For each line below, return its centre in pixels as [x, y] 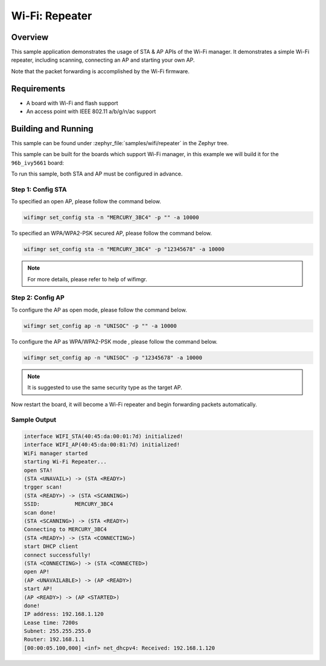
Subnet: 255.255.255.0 [57, 631]
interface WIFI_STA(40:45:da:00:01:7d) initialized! [104, 436]
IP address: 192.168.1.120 [64, 614]
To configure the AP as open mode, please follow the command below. [99, 310]
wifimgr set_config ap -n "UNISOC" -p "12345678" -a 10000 [113, 357]
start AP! [38, 589]
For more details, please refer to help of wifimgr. [87, 279]
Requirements [38, 89]
